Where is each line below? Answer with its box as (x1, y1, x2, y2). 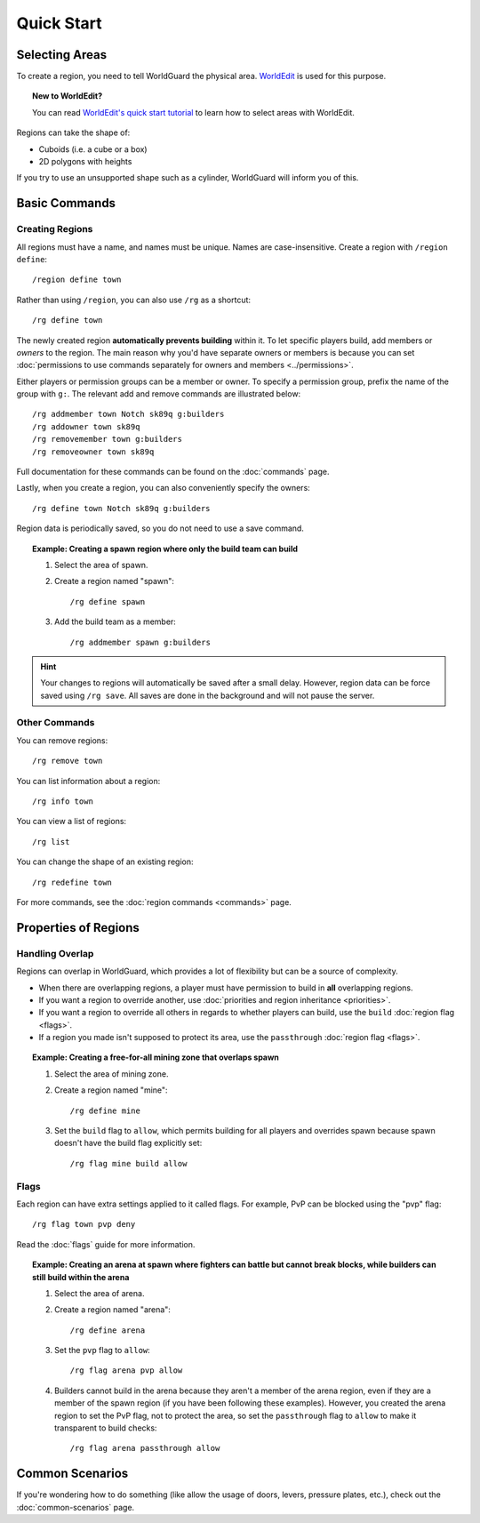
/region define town (32, 275, 122, 285)
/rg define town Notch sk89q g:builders (32, 503, 211, 513)
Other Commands (16, 717, 95, 729)
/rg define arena (69, 1325, 146, 1335)
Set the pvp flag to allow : (54, 1345, 150, 1356)
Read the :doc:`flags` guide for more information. (16, 1238, 196, 1249)
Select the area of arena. (54, 1287, 145, 1298)
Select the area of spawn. (54, 559, 148, 570)
